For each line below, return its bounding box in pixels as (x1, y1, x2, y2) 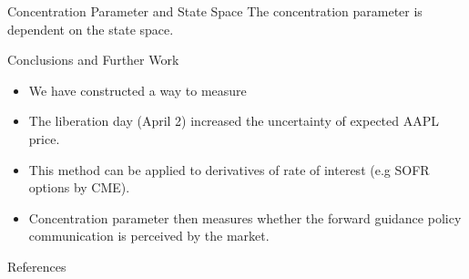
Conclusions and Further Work (7, 50, 179, 69)
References (7, 256, 66, 275)
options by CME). (28, 178, 130, 197)
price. (28, 129, 60, 148)
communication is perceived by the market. (28, 226, 270, 245)
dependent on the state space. (7, 19, 174, 38)
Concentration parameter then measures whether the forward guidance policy (28, 208, 462, 227)
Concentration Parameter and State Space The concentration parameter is (7, 2, 423, 20)
